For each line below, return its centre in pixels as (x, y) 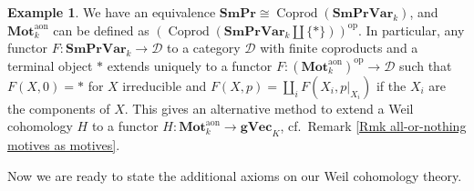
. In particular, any (411, 30)
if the (391, 85)
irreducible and (165, 85)
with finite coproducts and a (339, 48)
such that (426, 65)
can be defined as (101, 30)
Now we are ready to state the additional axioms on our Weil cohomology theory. (235, 175)
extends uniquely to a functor (190, 65)
